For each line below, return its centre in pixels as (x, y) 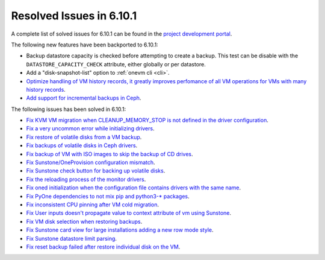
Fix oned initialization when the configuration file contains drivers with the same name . (134, 188)
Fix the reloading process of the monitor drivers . (86, 179)
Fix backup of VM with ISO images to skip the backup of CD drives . (110, 154)
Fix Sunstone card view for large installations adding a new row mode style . (120, 230)
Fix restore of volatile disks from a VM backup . (84, 137)
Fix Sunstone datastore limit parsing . (72, 238)
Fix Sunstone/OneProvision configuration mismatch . (91, 162)
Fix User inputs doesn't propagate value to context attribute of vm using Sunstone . (129, 213)
